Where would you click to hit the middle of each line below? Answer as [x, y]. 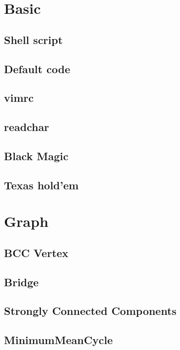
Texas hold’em [41, 185]
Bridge [21, 282]
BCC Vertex [36, 252]
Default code [37, 68]
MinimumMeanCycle [58, 340]
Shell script [34, 39]
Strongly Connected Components [90, 311]
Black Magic [36, 155]
